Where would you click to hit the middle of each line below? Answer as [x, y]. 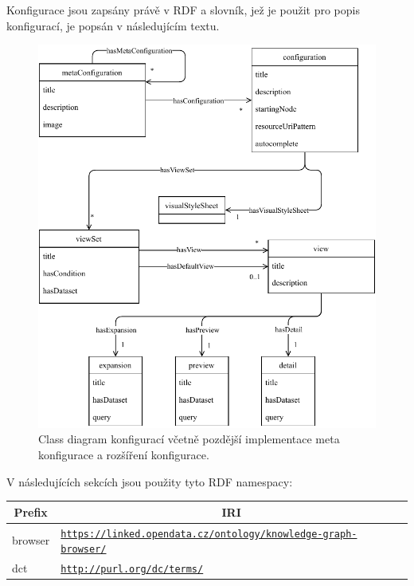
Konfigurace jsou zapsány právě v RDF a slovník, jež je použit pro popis [183, 10]
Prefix [31, 511]
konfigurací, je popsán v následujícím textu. [113, 25]
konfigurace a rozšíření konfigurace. [124, 455]
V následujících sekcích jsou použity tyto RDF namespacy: [150, 481]
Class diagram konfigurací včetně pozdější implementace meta [189, 439]
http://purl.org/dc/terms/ [132, 570]
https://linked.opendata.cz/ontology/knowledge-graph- [209, 534]
